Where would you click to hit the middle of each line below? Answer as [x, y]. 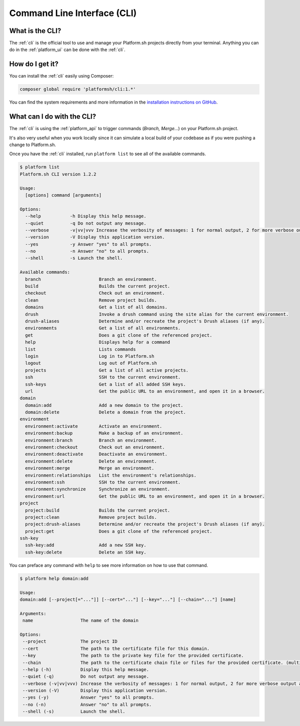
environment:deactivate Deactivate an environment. [96, 454]
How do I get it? [34, 64]
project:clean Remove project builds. [91, 517]
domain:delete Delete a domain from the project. [105, 412]
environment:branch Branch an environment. [91, 440]
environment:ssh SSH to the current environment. [103, 482]
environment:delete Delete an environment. [91, 461]
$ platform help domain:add [54, 578]
